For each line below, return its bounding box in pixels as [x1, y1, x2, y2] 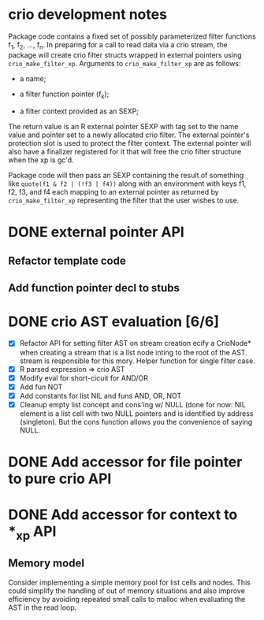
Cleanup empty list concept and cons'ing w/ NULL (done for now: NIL [19, 399, 246, 409]
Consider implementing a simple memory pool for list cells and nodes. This [8, 577, 251, 587]
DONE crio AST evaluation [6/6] [8, 313, 219, 330]
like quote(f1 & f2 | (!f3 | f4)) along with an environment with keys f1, [8, 179, 247, 188]
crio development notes [8, 6, 168, 24]
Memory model [8, 557, 85, 570]
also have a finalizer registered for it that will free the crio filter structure [8, 147, 242, 156]
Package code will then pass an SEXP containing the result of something [8, 170, 244, 180]
